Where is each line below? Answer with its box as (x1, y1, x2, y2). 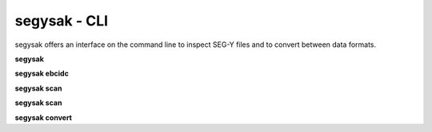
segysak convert (14, 112, 72, 122)
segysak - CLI (14, 12, 108, 29)
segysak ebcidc (14, 68, 70, 79)
